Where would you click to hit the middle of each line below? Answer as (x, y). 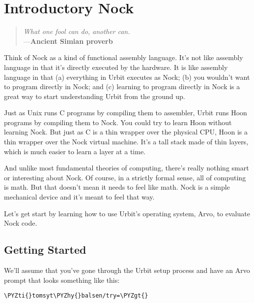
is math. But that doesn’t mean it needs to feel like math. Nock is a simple (117, 187)
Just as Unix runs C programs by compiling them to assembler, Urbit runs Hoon (126, 113)
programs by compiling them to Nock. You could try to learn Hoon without (118, 122)
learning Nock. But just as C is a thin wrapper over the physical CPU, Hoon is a (126, 132)
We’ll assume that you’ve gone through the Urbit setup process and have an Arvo (127, 270)
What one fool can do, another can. (77, 31)
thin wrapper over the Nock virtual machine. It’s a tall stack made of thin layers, (126, 142)
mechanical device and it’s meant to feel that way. (79, 197)
